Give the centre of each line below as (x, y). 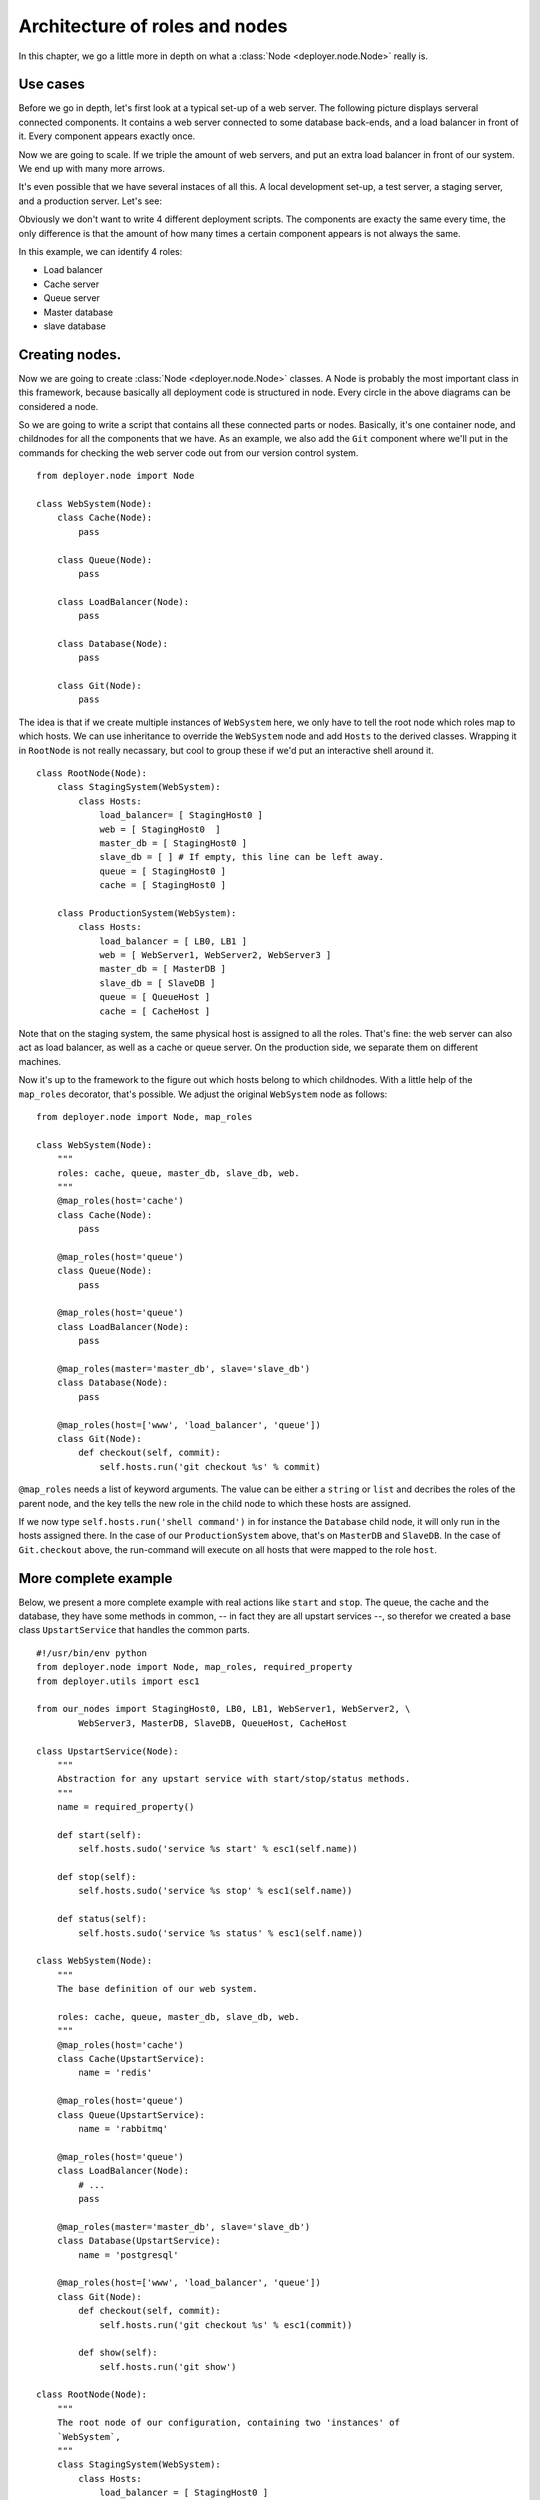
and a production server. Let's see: (90, 201)
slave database (75, 326)
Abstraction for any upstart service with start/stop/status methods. (233, 1779)
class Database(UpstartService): (139, 2241)
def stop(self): (96, 1877)
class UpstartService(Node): (107, 1751)
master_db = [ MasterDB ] (163, 969)
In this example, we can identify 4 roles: (100, 251)
